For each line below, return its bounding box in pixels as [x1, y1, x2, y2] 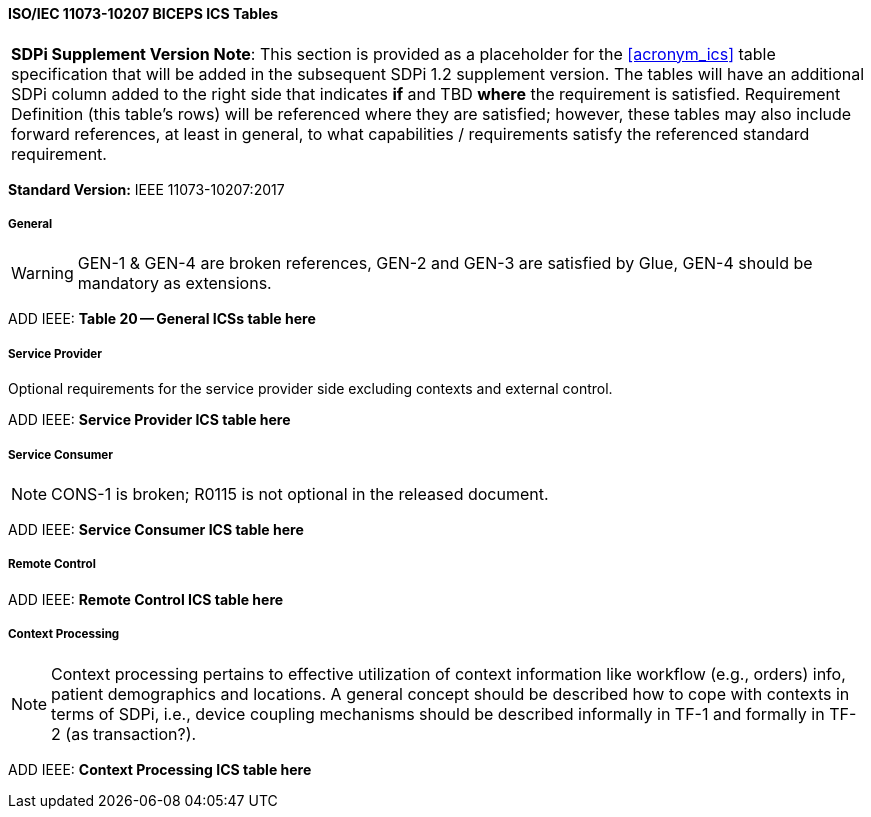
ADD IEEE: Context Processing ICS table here [8, 760, 312, 778]
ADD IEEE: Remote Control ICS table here [8, 590, 284, 608]
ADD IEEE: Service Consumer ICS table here [8, 520, 304, 538]
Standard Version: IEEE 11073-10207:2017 [8, 180, 285, 198]
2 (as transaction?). [51, 723, 197, 744]
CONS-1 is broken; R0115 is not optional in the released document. [51, 483, 549, 504]
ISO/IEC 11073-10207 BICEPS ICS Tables [8, 5, 279, 22]
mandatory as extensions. [77, 273, 272, 294]
